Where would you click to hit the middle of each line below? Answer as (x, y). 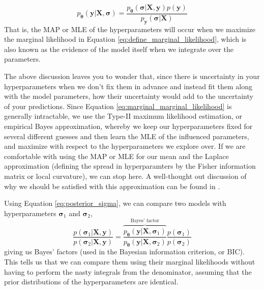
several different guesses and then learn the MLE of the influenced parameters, (127, 136)
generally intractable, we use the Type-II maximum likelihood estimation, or (123, 116)
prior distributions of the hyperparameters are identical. (91, 282)
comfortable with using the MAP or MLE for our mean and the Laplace (116, 156)
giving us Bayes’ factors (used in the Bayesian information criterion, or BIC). (124, 252)
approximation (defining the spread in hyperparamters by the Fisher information (130, 166)
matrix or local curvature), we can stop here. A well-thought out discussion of (125, 176)
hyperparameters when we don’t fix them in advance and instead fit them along (128, 86)
